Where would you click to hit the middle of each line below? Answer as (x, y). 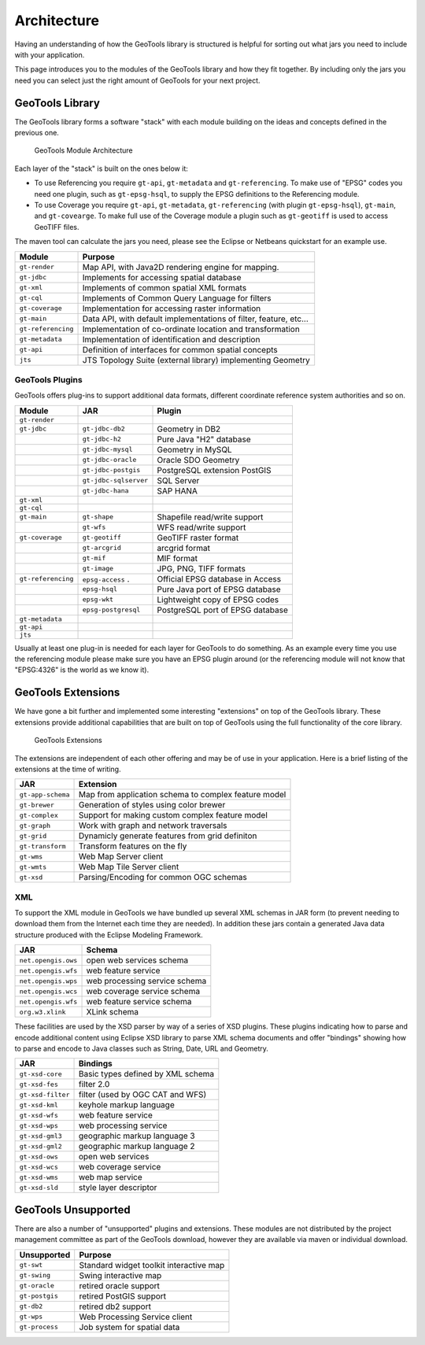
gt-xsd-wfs (39, 1115)
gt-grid (33, 835)
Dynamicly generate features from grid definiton (168, 836)
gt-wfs (94, 527)
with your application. (50, 54)
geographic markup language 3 (137, 1136)
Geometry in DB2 (189, 429)
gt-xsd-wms (39, 1177)
